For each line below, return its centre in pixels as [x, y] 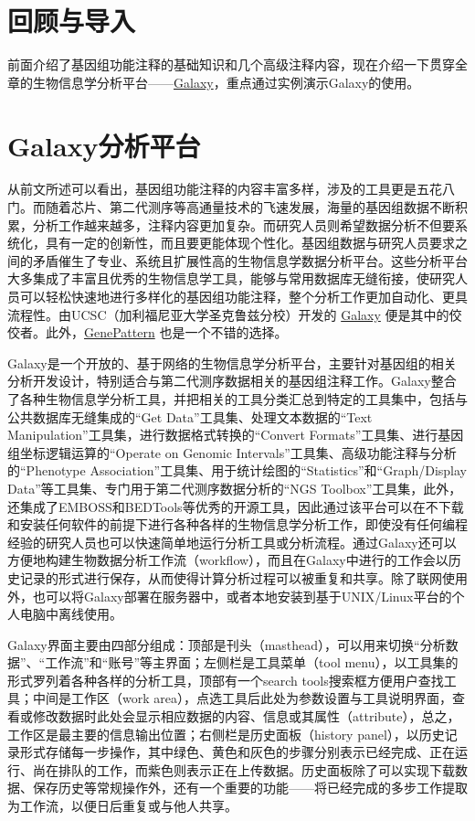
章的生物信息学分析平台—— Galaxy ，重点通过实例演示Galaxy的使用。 [214, 82]
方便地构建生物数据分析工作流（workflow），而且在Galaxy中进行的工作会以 [228, 560]
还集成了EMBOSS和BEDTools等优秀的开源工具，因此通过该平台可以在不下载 [236, 506]
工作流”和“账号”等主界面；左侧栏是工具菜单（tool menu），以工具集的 [252, 662]
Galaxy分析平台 [104, 145]
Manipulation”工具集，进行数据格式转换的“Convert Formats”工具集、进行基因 [236, 435]
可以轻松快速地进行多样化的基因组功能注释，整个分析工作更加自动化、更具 [243, 296]
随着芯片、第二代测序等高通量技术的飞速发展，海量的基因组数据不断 [250, 207]
